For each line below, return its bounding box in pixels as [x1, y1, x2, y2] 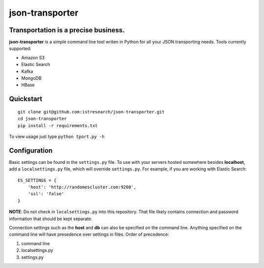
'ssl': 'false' [27, 191, 65, 197]
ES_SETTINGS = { [18, 178, 57, 183]
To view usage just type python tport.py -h [9, 134, 105, 139]
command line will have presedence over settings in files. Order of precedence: [9, 231, 170, 237]
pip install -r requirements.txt [18, 123, 98, 128]
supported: [9, 45, 31, 51]
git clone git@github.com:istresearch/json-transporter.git [18, 109, 165, 114]
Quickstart [9, 95, 43, 103]
